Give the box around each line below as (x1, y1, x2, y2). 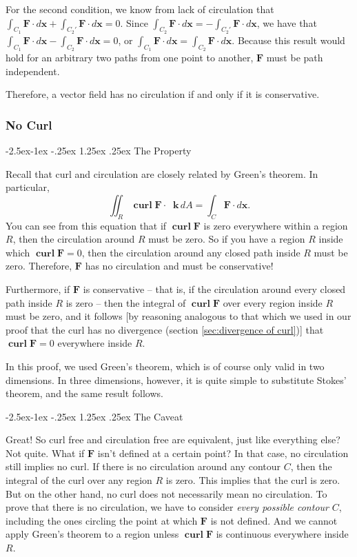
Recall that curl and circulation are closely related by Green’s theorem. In (6, 166, 318, 181)
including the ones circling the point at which (6, 513, 198, 527)
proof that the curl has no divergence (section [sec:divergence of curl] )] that (6, 322, 324, 336)
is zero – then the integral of (65, 295, 186, 310)
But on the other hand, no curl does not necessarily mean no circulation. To (6, 486, 327, 500)
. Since (120, 15, 148, 30)
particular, (6, 180, 50, 194)
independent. (6, 63, 60, 78)
